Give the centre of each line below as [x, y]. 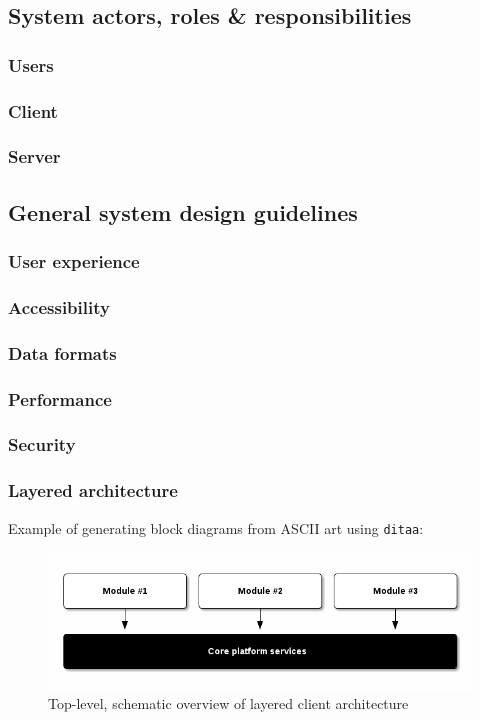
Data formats [62, 352]
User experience [74, 261]
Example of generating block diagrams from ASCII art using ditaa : [216, 527]
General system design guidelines [183, 211]
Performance [60, 398]
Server [34, 156]
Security [42, 444]
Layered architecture [93, 490]
